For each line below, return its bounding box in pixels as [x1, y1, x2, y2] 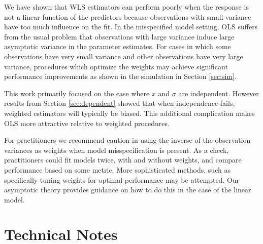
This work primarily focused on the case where [4, 88, 150, 98]
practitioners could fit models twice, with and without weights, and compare [4, 154, 242, 165]
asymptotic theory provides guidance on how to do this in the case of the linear [4, 184, 251, 195]
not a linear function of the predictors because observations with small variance [4, 11, 251, 22]
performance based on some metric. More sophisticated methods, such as [4, 164, 231, 175]
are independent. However [178, 88, 259, 98]
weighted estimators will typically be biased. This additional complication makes [4, 107, 255, 118]
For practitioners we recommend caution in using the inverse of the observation [4, 135, 251, 145]
